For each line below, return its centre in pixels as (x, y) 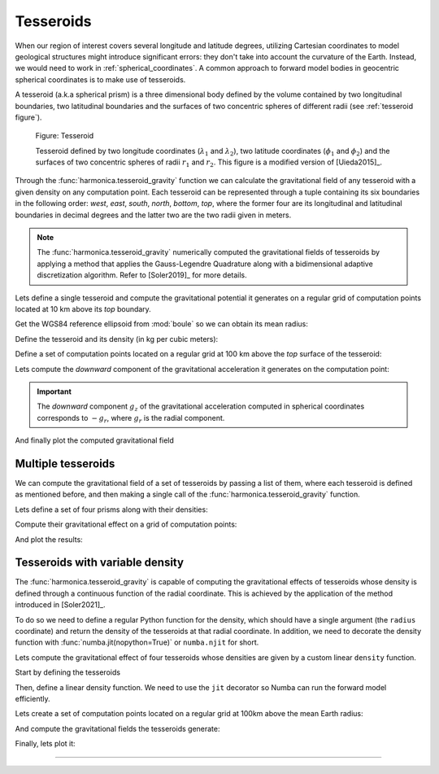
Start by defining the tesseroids (68, 672)
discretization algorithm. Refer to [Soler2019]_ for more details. (142, 275)
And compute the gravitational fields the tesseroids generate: (117, 728)
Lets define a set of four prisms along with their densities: (111, 509)
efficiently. (33, 698)
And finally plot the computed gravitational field (95, 440)
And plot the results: (49, 539)
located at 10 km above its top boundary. (83, 308)
